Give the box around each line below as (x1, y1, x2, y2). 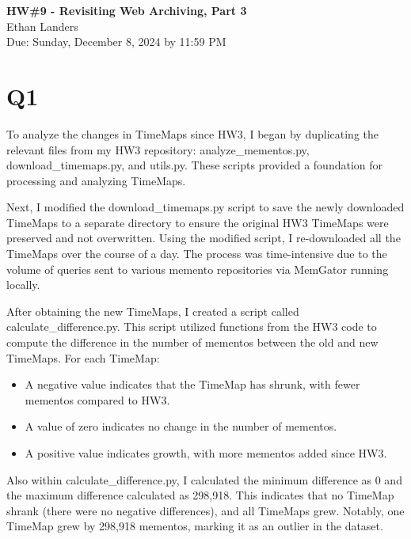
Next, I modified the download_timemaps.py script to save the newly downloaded (6, 199, 405, 215)
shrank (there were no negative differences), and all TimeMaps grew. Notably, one (6, 502, 405, 518)
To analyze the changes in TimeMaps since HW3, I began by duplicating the (6, 125, 379, 142)
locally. (6, 276, 40, 293)
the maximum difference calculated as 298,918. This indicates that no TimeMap (6, 487, 394, 503)
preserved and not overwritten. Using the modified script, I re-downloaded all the (6, 230, 401, 246)
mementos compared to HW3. (25, 391, 170, 408)
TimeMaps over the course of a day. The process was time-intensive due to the (6, 245, 387, 262)
